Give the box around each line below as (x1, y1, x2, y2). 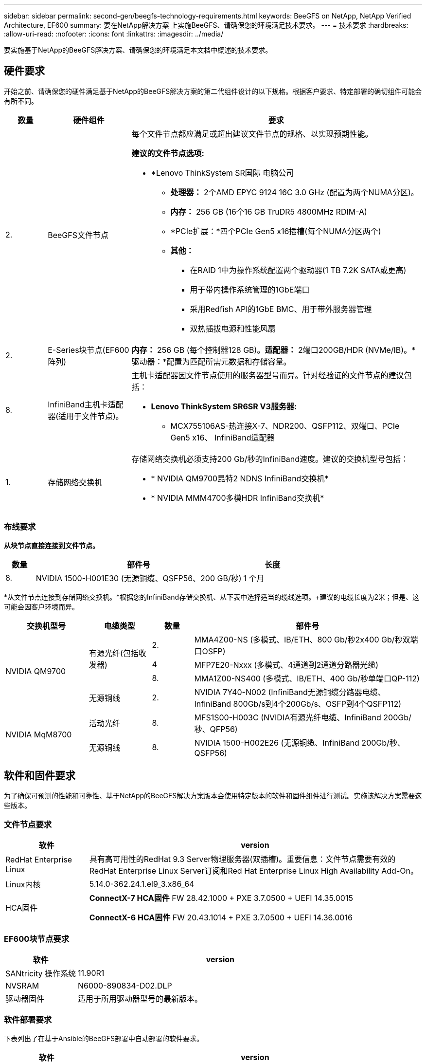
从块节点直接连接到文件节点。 (4, 541, 99, 550)
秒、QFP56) (194, 724, 238, 734)
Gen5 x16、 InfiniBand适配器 (170, 432, 275, 442)
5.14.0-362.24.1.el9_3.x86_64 (89, 879, 195, 889)
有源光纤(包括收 (89, 648, 146, 658)
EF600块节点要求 (4, 934, 70, 944)
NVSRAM (5, 980, 39, 990)
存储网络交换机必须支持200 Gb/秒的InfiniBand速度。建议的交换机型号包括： (131, 454, 409, 464)
